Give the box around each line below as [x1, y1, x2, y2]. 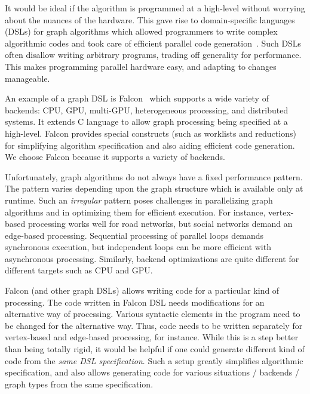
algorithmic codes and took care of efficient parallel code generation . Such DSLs [5, 36, 302, 49]
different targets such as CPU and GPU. [5, 264, 153, 276]
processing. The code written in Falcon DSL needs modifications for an [5, 295, 265, 308]
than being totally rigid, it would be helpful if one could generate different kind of [5, 343, 305, 355]
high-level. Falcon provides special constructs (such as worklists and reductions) [5, 127, 296, 139]
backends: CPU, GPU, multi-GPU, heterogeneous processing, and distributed [5, 103, 288, 116]
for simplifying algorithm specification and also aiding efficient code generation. [5, 138, 295, 151]
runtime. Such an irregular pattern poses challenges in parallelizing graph [5, 193, 273, 206]
